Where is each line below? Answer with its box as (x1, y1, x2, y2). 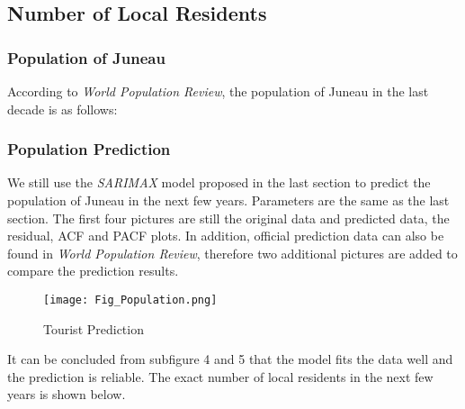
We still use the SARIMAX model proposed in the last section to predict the (7, 173, 431, 192)
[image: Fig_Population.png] (43, 293, 218, 306)
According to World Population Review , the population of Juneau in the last (7, 82, 429, 100)
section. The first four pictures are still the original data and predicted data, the (7, 208, 450, 227)
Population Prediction (7, 138, 171, 160)
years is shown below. (7, 385, 126, 404)
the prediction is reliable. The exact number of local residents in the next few (7, 367, 434, 386)
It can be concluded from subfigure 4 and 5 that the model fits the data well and (7, 350, 453, 368)
